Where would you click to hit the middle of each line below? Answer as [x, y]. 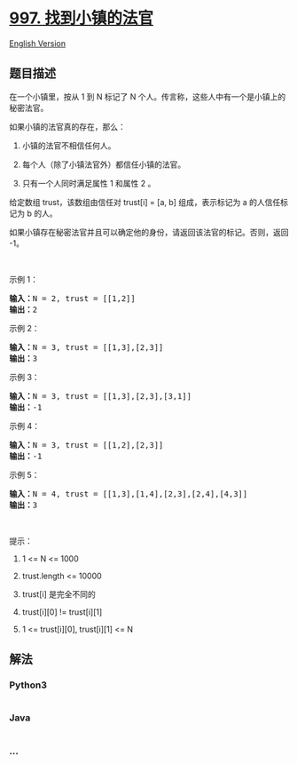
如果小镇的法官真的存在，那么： [67, 126]
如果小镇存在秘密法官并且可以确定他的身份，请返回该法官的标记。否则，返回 [149, 232]
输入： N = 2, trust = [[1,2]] [72, 298]
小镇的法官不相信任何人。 [69, 145]
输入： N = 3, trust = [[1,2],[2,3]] [86, 445]
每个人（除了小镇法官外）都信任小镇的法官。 [104, 164]
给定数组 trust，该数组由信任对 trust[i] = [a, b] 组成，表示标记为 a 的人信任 [145, 202]
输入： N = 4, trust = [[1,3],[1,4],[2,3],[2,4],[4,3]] [129, 493]
